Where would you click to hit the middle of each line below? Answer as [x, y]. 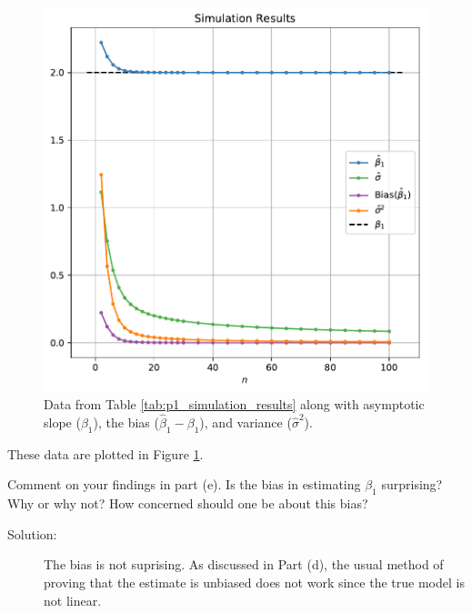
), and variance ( [246, 422]
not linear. [73, 600]
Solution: [32, 533]
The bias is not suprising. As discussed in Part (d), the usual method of [244, 564]
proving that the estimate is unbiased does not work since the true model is [254, 582]
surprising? [412, 484]
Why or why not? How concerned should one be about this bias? [188, 503]
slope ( [62, 422]
